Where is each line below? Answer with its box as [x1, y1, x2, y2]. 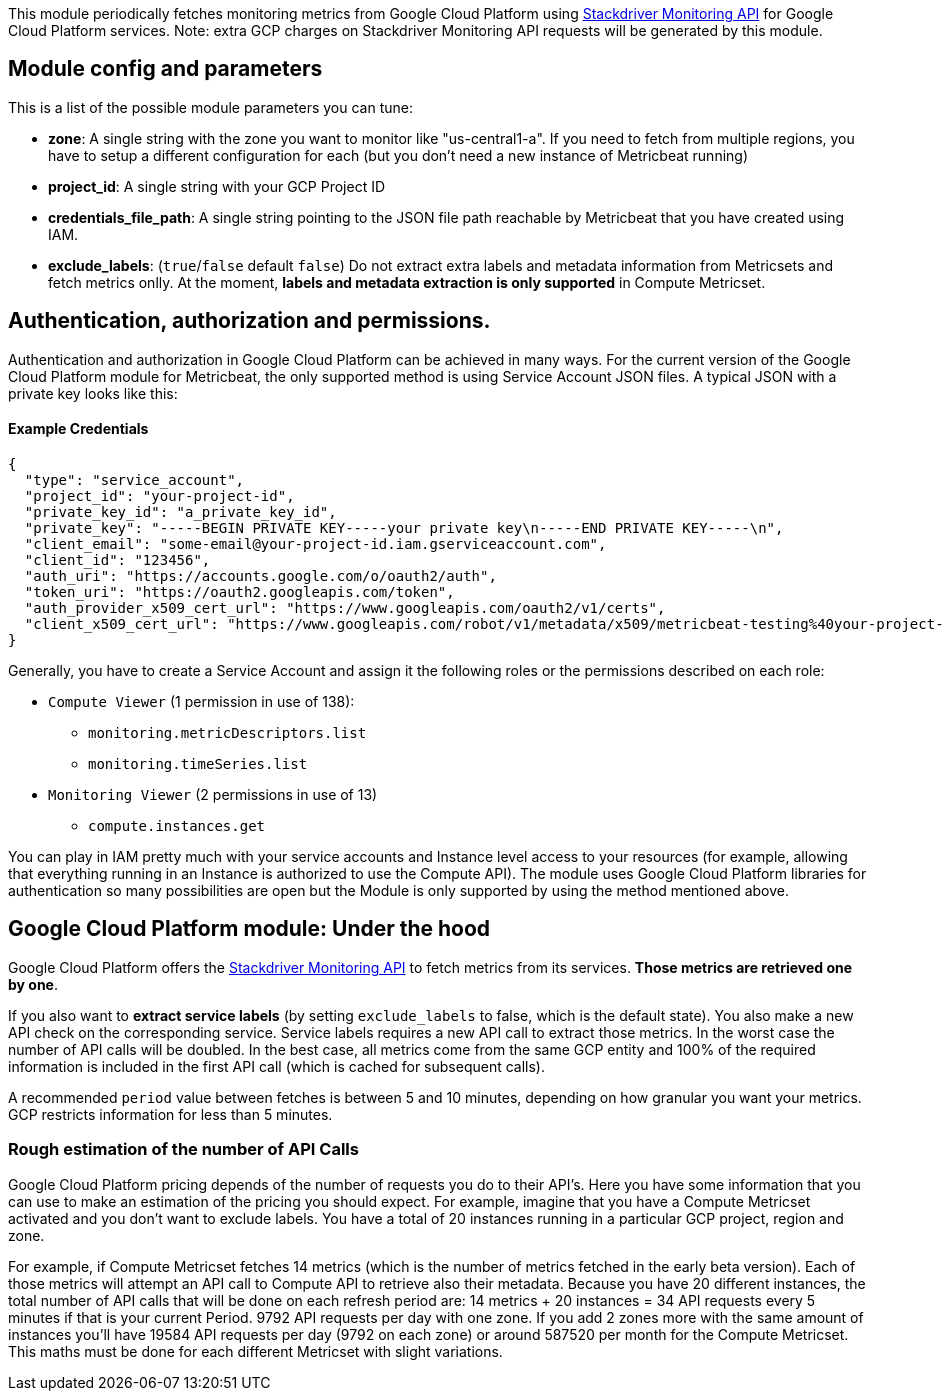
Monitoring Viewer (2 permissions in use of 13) [48, 785, 378, 803]
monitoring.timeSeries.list [88, 755, 308, 772]
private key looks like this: [8, 384, 178, 402]
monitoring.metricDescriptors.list [88, 724, 367, 741]
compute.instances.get [88, 817, 266, 834]
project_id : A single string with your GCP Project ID [48, 177, 386, 195]
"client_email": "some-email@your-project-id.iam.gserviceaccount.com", [24, 535, 607, 552]
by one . [8, 975, 59, 993]
